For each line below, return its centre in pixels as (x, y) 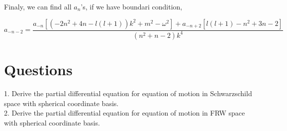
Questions (38, 69)
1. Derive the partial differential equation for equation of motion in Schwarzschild (128, 93)
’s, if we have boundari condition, (132, 6)
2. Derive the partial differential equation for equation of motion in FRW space (125, 113)
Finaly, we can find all (38, 6)
